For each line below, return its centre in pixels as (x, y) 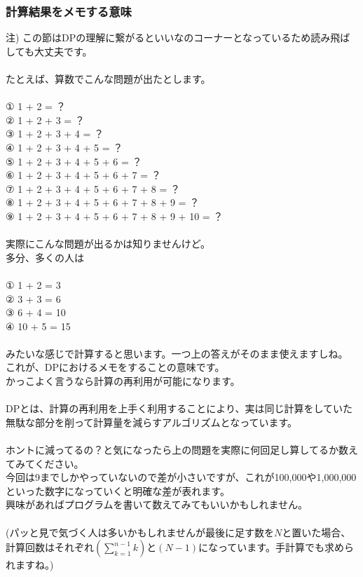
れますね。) (30, 565)
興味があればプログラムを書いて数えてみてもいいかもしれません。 (157, 504)
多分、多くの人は (45, 257)
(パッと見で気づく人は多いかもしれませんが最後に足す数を (140, 532)
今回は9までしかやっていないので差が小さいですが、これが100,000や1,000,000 (181, 477)
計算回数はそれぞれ (50, 547)
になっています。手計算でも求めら (276, 547)
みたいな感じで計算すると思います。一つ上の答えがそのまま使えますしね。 (177, 353)
